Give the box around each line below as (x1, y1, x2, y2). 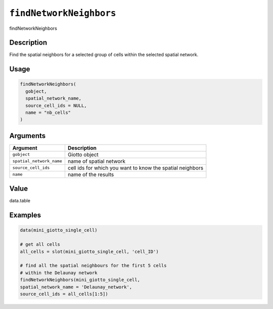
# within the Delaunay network (20, 270, 98, 276)
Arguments (9, 131, 46, 140)
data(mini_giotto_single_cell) (20, 228, 98, 233)
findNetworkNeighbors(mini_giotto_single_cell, (20, 277, 140, 283)
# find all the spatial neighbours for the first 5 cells (20, 263, 167, 269)
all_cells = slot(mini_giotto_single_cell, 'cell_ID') (20, 248, 159, 254)
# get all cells (20, 242, 61, 247)
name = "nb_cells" (25, 110, 71, 116)
